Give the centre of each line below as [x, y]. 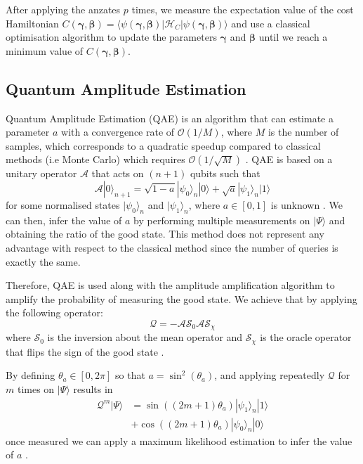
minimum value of [45, 50]
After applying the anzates [63, 9]
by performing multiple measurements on [222, 220]
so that [130, 375]
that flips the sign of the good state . [85, 351]
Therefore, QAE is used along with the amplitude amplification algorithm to [170, 285]
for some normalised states [63, 204]
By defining [31, 375]
